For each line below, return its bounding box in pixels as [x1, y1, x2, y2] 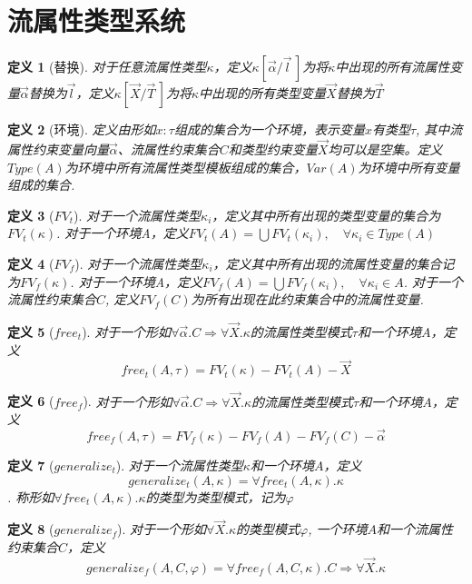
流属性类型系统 [7, 2, 186, 39]
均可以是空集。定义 [328, 139, 443, 158]
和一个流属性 [376, 520, 453, 539]
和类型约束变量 [228, 139, 318, 158]
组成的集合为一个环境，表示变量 [173, 120, 365, 139]
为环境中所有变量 [358, 157, 460, 176]
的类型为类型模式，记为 [145, 487, 286, 506]
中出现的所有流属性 [335, 57, 450, 76]
